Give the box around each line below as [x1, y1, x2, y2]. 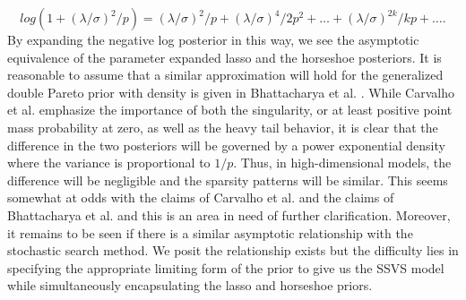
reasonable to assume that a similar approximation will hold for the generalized [7, 65, 444, 84]
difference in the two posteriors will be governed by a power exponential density [7, 135, 445, 154]
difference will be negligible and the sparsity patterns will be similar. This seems [7, 170, 448, 189]
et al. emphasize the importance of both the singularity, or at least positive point [7, 100, 453, 119]
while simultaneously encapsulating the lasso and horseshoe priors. [7, 276, 373, 295]
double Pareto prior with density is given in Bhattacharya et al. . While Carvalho [7, 82, 454, 101]
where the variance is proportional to [7, 153, 211, 172]
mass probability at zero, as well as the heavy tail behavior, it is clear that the [7, 117, 438, 136]
